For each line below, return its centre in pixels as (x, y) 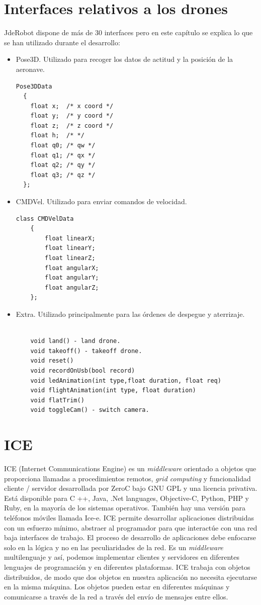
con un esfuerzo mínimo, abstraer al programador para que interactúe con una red (131, 527)
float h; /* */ (57, 136)
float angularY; (72, 278)
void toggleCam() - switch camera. (90, 410)
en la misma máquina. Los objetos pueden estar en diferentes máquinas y (117, 587)
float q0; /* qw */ (63, 146)
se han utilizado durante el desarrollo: (62, 42)
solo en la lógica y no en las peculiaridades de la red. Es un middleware (114, 547)
